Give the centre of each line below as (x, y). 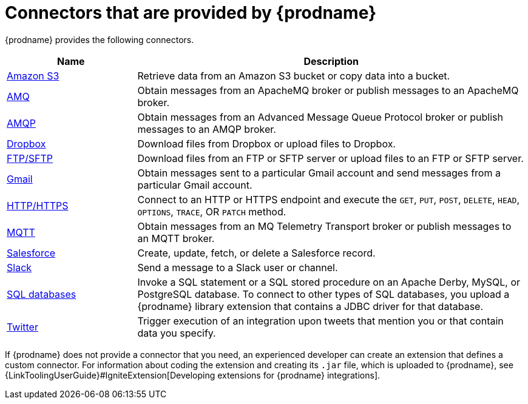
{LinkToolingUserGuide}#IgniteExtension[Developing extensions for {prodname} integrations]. (193, 375)
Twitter (22, 327)
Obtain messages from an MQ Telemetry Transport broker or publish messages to (324, 226)
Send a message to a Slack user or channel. (238, 267)
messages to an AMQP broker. (207, 129)
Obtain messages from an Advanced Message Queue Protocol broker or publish (320, 117)
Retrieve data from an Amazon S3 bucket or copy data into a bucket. (294, 76)
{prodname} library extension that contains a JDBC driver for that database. (310, 306)
